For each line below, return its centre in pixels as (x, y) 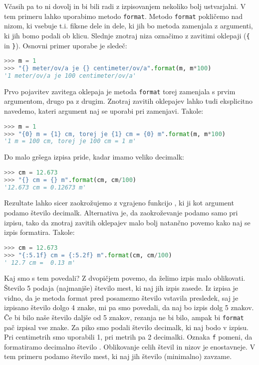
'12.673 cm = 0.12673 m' (45, 187)
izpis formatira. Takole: (39, 232)
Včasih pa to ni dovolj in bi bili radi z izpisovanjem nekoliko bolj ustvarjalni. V (125, 6)
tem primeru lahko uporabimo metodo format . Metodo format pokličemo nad (124, 16)
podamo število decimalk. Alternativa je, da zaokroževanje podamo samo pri (121, 213)
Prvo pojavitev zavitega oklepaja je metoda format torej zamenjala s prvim (120, 91)
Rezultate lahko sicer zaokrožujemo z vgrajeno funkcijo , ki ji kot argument (119, 203)
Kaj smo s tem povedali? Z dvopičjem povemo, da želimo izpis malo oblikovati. (125, 278)
